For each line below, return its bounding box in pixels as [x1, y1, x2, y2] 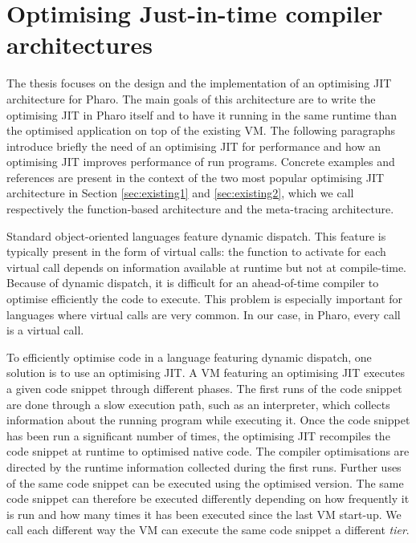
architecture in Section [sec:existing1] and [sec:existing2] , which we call [6, 184, 354, 201]
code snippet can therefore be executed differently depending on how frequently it [6, 490, 410, 507]
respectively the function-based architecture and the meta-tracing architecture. [6, 201, 394, 217]
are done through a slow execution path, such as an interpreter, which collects [6, 395, 390, 412]
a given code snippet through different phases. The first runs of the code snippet [6, 380, 402, 396]
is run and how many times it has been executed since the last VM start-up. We [6, 505, 402, 522]
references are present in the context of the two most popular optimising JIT [6, 168, 385, 185]
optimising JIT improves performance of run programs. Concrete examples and [6, 153, 395, 170]
